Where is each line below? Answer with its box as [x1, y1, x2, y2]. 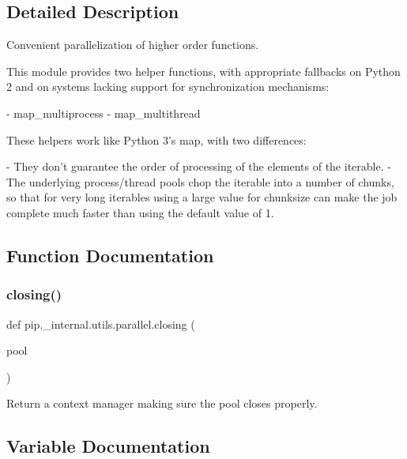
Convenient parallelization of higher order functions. [6, 36, 259, 53]
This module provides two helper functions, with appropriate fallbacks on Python [6, 62, 401, 79]
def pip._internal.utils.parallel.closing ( [6, 315, 195, 332]
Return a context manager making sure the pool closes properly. [6, 395, 318, 412]
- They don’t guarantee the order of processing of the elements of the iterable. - [6, 158, 391, 175]
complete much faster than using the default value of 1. [6, 204, 274, 220]
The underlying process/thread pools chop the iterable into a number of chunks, [6, 173, 394, 190]
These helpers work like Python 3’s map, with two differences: [6, 131, 307, 148]
